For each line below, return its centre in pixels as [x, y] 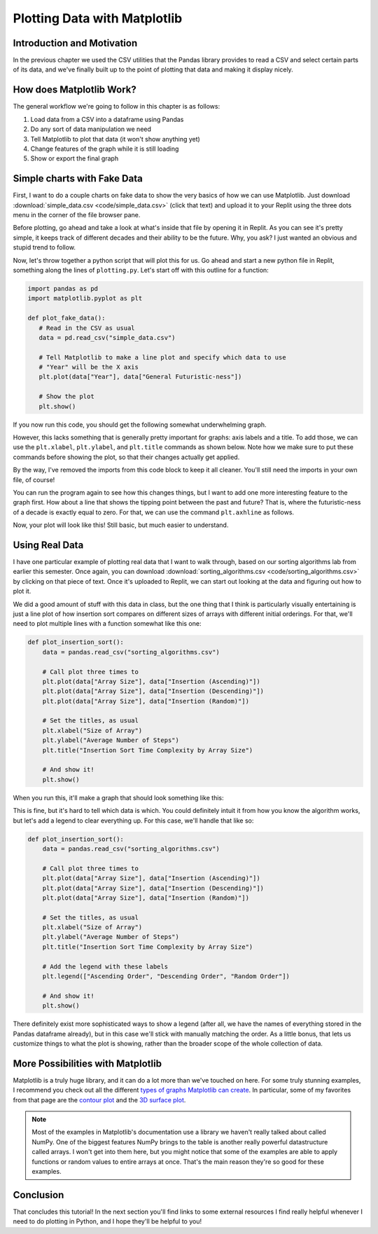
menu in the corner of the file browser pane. [77, 215]
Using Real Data [48, 545]
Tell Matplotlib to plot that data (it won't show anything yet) [115, 139]
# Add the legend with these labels [105, 966]
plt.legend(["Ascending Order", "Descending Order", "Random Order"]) [166, 976]
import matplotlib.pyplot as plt [85, 299]
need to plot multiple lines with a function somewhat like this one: [107, 624]
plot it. [22, 591]
